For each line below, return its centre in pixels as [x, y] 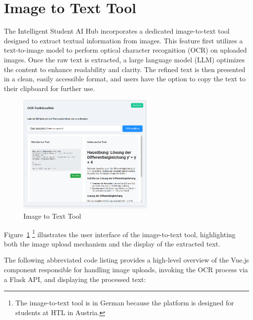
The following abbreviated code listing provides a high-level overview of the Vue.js [126, 260]
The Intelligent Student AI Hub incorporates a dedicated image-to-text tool [117, 31]
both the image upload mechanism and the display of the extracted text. [112, 243]
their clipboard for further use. [50, 88]
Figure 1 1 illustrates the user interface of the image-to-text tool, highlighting [120, 233]
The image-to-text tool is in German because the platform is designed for [125, 303]
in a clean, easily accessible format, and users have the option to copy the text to [125, 79]
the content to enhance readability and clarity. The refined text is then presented [125, 69]
